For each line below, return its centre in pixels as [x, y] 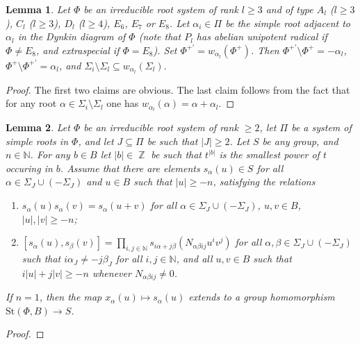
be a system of [321, 127]
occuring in [29, 168]
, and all [194, 259]
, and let [96, 141]
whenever [112, 272]
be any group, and [300, 141]
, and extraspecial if [78, 50]
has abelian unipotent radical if [262, 36]
